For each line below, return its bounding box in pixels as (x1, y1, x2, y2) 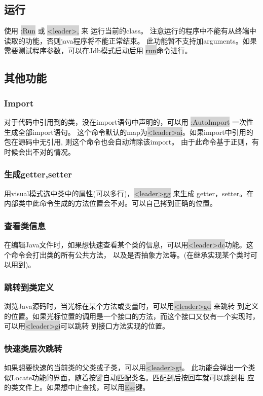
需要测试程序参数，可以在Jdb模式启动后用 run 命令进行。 (4, 45, 192, 56)
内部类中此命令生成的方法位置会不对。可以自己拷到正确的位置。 (4, 198, 217, 208)
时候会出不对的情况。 (4, 146, 75, 157)
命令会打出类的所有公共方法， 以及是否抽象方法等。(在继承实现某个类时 (11, 249, 251, 260)
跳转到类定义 (4, 280, 54, 293)
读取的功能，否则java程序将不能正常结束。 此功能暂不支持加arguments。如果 (4, 35, 257, 46)
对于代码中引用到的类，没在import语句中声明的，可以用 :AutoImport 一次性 (4, 116, 254, 127)
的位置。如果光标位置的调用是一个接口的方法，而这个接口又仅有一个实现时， (4, 310, 259, 321)
